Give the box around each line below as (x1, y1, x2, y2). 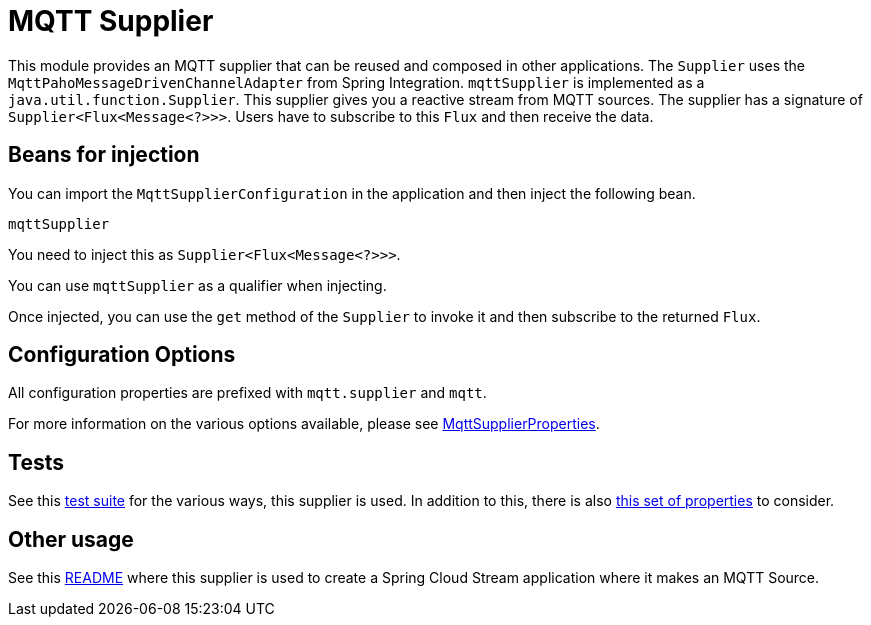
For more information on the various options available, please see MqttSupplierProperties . (8, 415, 600, 433)
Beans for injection (8, 142, 200, 168)
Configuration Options (8, 342, 236, 368)
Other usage (8, 526, 134, 552)
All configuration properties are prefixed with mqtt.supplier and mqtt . (8, 384, 487, 402)
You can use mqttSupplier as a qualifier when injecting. (8, 276, 387, 294)
